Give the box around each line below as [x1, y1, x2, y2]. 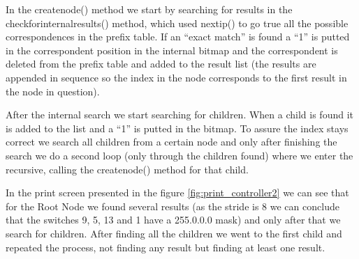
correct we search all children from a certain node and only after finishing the [6, 134, 337, 149]
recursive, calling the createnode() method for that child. [6, 162, 249, 176]
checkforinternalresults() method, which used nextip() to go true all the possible [6, 15, 349, 30]
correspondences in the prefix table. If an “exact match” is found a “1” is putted [6, 29, 350, 44]
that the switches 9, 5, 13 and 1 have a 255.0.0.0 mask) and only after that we [6, 212, 341, 227]
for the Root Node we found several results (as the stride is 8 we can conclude [6, 198, 339, 213]
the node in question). [6, 84, 100, 98]
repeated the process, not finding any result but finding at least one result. [6, 240, 325, 254]
